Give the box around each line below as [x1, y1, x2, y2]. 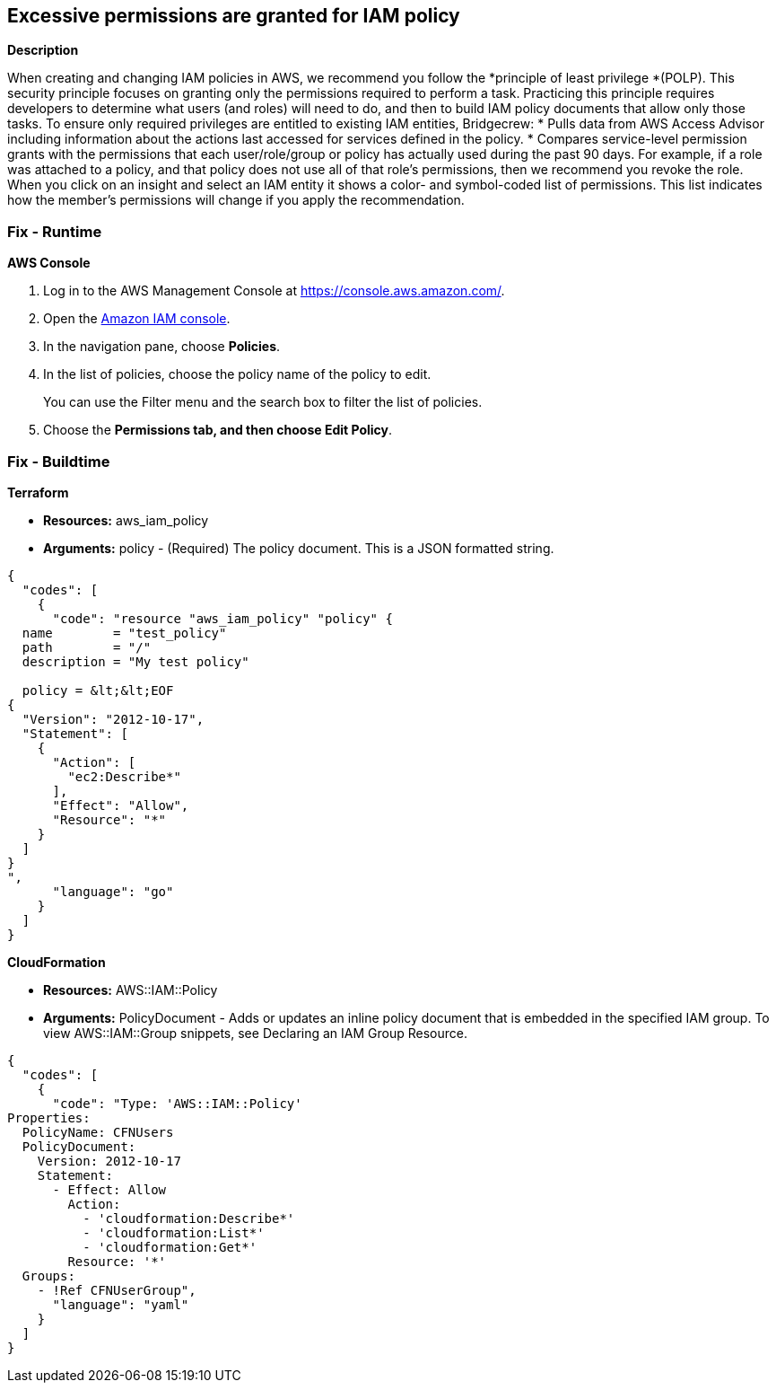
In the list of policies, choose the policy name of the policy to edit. [43, 366, 432, 383]
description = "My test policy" [22, 654, 249, 669]
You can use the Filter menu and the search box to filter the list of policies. [43, 394, 483, 410]
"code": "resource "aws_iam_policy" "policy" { [52, 611, 393, 626]
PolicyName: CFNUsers [22, 1124, 174, 1139]
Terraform [7, 484, 69, 500]
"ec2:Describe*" [67, 769, 181, 784]
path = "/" [22, 639, 152, 655]
